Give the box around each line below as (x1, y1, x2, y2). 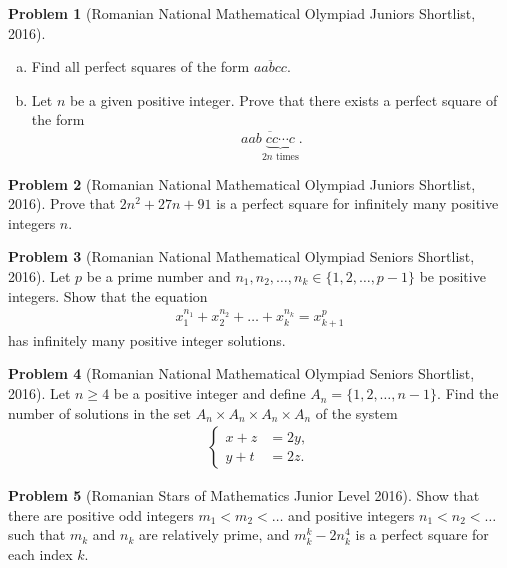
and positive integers (288, 504, 415, 525)
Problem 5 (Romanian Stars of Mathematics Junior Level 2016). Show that (8, 485, 480, 506)
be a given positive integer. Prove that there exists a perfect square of (69, 89, 498, 110)
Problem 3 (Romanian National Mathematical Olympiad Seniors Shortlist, (8, 246, 475, 267)
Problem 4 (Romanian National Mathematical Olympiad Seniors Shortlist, (8, 363, 475, 384)
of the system (315, 402, 398, 423)
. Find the (437, 383, 499, 404)
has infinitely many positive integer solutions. (8, 329, 286, 350)
